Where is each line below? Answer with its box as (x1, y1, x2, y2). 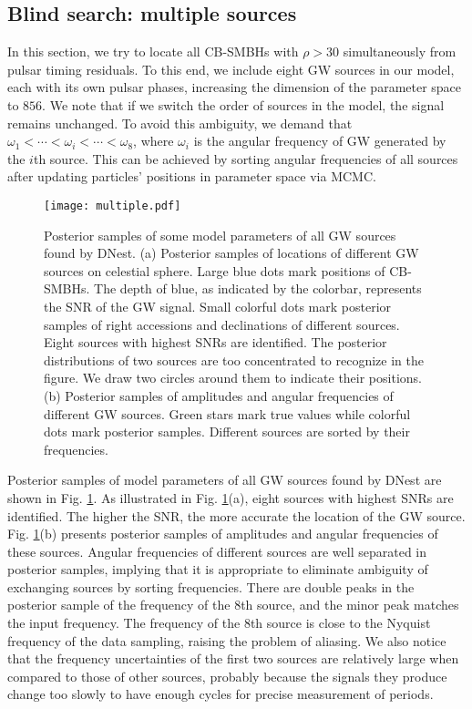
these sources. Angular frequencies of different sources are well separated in (7, 541, 427, 560)
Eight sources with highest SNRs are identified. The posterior (44, 333, 387, 352)
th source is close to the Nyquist (250, 613, 431, 632)
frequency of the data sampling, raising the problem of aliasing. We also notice (7, 631, 446, 650)
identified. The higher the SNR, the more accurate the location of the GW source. (7, 506, 466, 525)
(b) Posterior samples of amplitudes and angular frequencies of (44, 385, 394, 405)
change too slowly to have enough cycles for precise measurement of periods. (7, 684, 434, 704)
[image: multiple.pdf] (44, 199, 181, 212)
